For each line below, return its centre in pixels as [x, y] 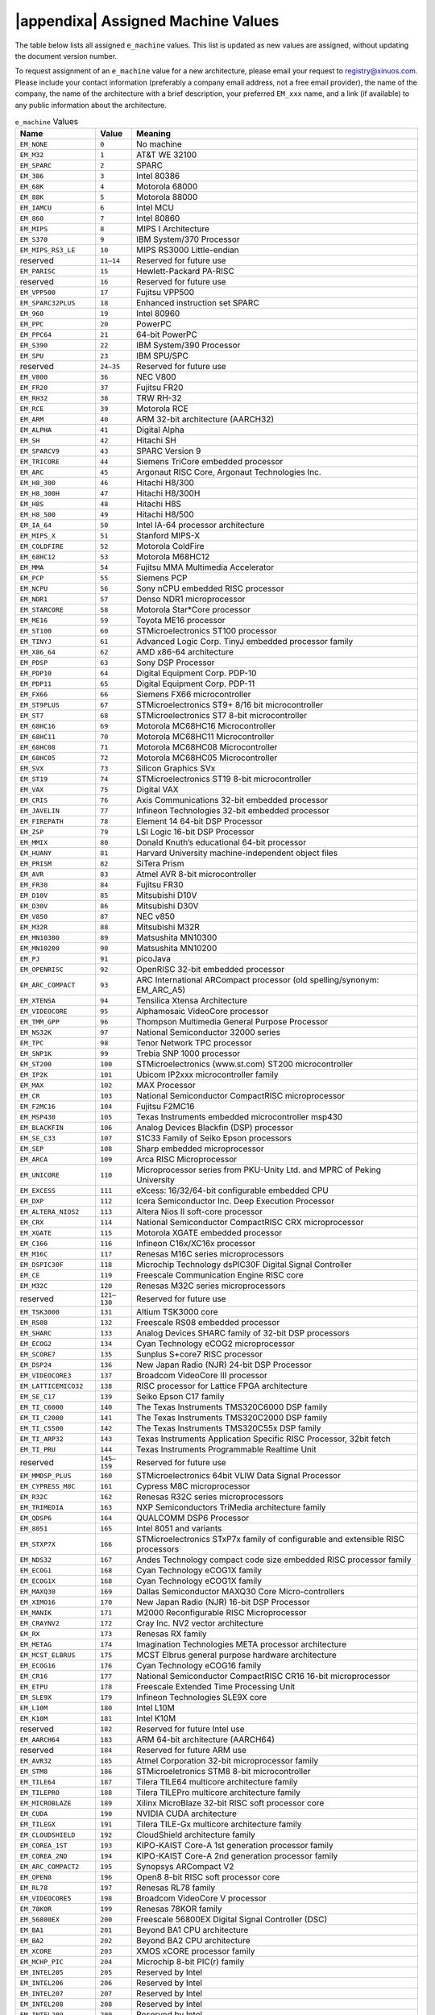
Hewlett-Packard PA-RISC [185, 272]
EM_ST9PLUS [40, 705]
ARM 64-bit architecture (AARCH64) [205, 1739]
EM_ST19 [34, 779]
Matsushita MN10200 [176, 949]
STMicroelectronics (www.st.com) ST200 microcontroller [244, 1064]
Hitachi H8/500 [165, 514]
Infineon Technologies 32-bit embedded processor [233, 811]
